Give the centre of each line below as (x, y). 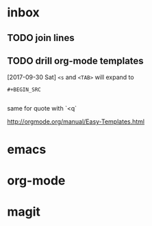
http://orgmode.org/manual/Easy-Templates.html (76, 122)
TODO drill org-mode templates (75, 60)
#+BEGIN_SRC (24, 90)
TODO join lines (41, 38)
